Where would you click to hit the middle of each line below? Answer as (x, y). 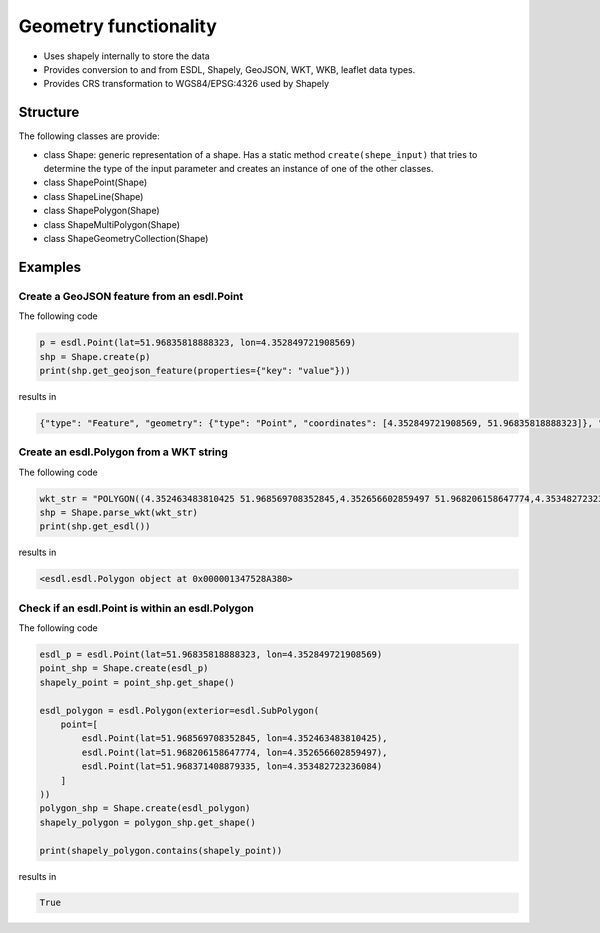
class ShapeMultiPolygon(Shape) (111, 224)
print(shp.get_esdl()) (95, 526)
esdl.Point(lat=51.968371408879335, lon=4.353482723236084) (232, 766)
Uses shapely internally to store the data (126, 56)
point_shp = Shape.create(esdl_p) (124, 668)
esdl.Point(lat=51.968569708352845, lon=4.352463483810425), (234, 738)
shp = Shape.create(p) (95, 356)
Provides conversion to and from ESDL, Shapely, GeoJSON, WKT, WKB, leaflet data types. (229, 69)
